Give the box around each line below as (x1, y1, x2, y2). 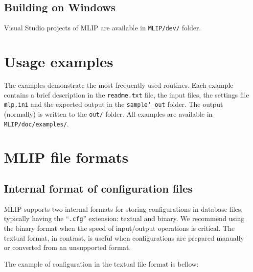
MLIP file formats (4, 147, 129, 167)
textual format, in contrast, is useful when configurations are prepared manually (4, 232, 244, 243)
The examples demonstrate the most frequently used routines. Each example (4, 79, 233, 90)
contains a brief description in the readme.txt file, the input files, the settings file (4, 89, 249, 99)
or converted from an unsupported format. (4, 242, 131, 252)
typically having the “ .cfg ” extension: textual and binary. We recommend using (4, 213, 245, 223)
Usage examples (4, 51, 114, 72)
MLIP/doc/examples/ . (4, 118, 69, 128)
